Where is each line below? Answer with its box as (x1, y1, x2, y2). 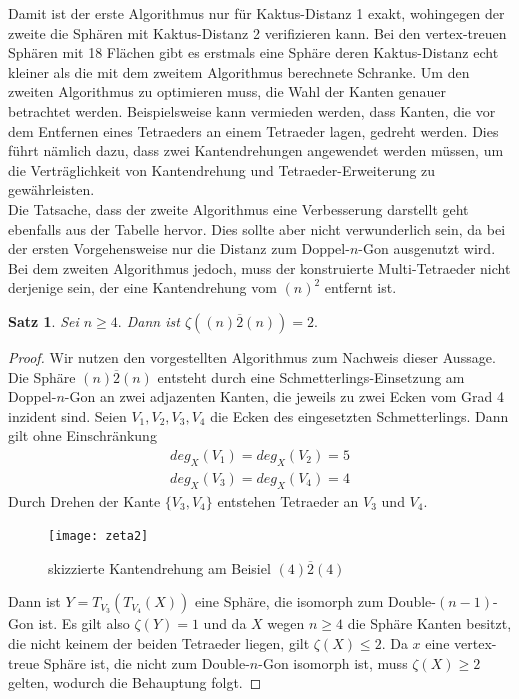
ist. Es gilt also (38, 613, 130, 634)
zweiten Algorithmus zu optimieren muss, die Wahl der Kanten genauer (8, 81, 446, 102)
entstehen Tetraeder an (217, 490, 359, 511)
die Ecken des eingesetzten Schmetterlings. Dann (210, 405, 509, 426)
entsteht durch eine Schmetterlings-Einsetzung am (157, 366, 465, 387)
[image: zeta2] (48, 529, 149, 544)
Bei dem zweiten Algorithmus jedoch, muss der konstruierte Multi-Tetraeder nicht (8, 257, 511, 278)
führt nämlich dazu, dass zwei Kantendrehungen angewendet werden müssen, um (8, 140, 504, 161)
